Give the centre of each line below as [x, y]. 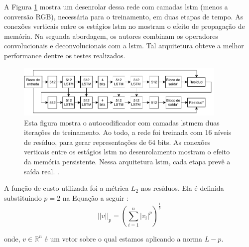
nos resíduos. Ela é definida [182, 188]
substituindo [23, 197]
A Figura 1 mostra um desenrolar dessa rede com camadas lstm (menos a [116, 6]
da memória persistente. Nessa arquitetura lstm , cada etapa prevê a [127, 162]
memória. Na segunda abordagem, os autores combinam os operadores [111, 36]
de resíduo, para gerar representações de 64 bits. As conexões [117, 142]
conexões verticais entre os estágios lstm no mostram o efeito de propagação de [124, 26]
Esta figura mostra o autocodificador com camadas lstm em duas [122, 122]
